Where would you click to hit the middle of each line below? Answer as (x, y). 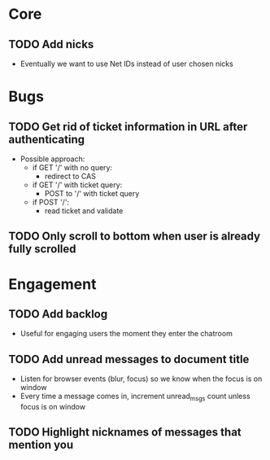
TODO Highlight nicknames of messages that (125, 432)
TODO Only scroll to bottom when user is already (135, 237)
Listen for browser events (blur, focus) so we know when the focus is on (141, 379)
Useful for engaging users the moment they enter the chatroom (126, 334)
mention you (41, 445)
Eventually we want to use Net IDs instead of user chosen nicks (126, 64)
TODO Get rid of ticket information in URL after (128, 127)
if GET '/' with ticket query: (77, 185)
